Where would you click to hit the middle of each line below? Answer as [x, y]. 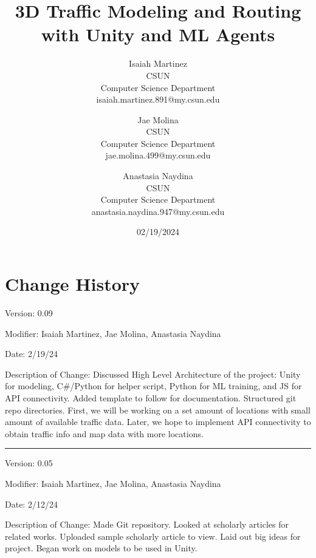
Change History [73, 284]
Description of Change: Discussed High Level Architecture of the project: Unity [153, 374]
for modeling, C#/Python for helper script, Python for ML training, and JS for [153, 386]
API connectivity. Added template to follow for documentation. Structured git [151, 397]
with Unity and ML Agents [158, 34]
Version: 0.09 [29, 312]
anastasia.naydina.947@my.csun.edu [158, 211]
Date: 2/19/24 [31, 354]
